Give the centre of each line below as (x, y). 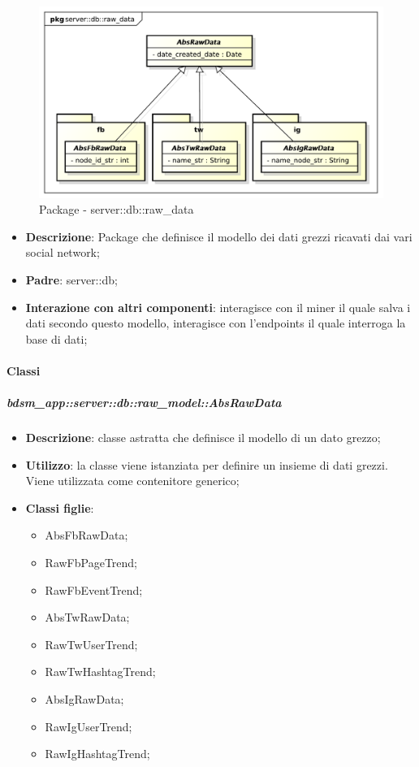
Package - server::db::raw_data (117, 209)
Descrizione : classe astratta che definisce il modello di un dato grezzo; (203, 438)
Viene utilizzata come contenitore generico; (132, 481)
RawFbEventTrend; (94, 589)
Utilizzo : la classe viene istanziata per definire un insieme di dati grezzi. (207, 464)
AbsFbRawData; (86, 535)
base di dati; (56, 338)
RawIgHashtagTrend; (97, 754)
